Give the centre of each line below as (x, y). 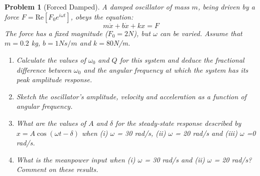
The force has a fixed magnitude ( (56, 33)
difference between (44, 69)
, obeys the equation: (102, 16)
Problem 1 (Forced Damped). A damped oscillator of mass (97, 7)
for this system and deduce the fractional (182, 60)
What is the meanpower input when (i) (76, 159)
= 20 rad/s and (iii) (206, 133)
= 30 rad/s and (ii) (175, 159)
